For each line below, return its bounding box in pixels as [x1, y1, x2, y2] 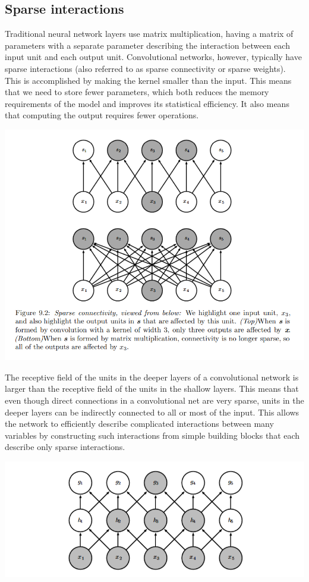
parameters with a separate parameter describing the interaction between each [5, 39, 290, 51]
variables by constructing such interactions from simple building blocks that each [5, 429, 300, 441]
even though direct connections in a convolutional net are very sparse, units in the [5, 394, 304, 406]
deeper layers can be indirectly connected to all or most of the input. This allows [5, 405, 299, 418]
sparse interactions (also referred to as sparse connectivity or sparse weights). [5, 62, 286, 74]
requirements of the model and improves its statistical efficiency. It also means [5, 97, 289, 109]
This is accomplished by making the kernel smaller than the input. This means [5, 74, 292, 86]
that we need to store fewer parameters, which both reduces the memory [5, 86, 269, 98]
